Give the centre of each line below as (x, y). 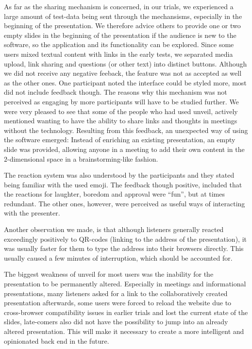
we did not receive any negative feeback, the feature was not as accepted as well (123, 73)
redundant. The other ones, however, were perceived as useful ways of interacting (125, 203)
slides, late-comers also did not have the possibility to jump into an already (116, 322)
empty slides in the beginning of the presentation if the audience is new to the (120, 35)
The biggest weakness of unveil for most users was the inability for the (109, 274)
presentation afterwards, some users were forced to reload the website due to (118, 303)
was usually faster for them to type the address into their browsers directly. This (124, 248)
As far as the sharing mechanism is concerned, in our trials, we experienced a (119, 6)
